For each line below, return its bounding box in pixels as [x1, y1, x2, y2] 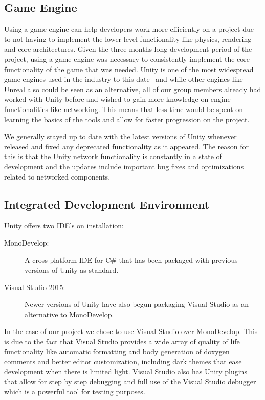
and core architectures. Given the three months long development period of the [4, 43, 252, 54]
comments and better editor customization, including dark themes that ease [4, 356, 242, 367]
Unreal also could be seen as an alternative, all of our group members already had [4, 83, 261, 94]
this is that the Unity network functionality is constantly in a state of [4, 151, 222, 162]
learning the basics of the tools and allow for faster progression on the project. [4, 114, 250, 124]
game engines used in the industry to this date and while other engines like [4, 74, 243, 84]
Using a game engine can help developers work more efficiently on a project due [4, 24, 254, 34]
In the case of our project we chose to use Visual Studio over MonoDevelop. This [4, 326, 258, 337]
